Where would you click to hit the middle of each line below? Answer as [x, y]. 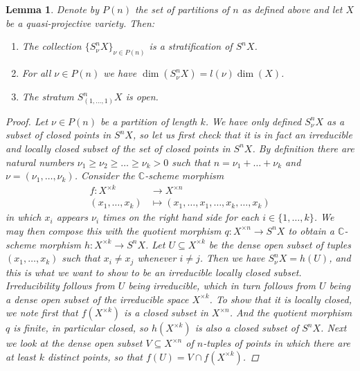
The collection [52, 46]
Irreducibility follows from [60, 286]
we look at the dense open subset [74, 343]
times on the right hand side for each [181, 217]
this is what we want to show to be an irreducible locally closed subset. [154, 272]
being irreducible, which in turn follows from [222, 286]
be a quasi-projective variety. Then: [80, 22]
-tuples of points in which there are [277, 343]
